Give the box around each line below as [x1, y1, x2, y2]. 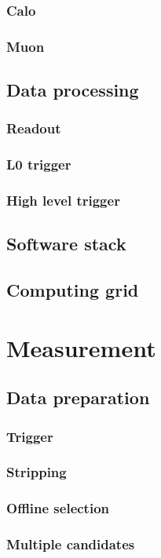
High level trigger [6, 191, 120, 210]
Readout [6, 119, 61, 138]
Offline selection [6, 498, 110, 518]
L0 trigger [6, 155, 71, 174]
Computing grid [6, 278, 139, 302]
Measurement [6, 331, 156, 363]
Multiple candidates [6, 534, 135, 554]
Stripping [6, 462, 67, 482]
